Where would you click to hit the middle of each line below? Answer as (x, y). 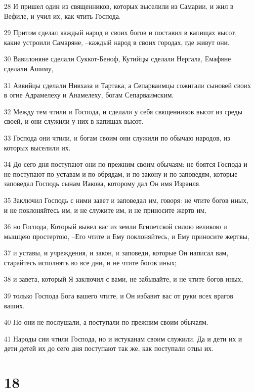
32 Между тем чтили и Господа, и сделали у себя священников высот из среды (123, 111)
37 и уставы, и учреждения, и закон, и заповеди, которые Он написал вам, (116, 253)
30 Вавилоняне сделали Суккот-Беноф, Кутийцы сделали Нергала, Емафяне (118, 59)
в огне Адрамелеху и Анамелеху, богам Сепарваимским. (89, 95)
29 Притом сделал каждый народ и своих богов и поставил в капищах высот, (121, 32)
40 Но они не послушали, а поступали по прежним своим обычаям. (106, 322)
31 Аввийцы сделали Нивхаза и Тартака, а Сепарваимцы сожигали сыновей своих (127, 85)
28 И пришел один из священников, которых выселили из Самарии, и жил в (119, 6)
